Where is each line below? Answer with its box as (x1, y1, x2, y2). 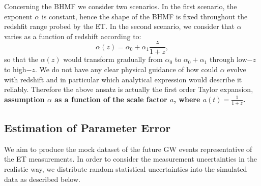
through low (209, 54, 247, 65)
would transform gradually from (63, 54, 163, 65)
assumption (4, 94, 45, 104)
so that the (4, 54, 38, 65)
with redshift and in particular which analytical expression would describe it (4, 74, 242, 84)
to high (4, 64, 26, 75)
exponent (4, 11, 33, 21)
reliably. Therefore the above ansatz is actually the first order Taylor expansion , (4, 84, 253, 95)
